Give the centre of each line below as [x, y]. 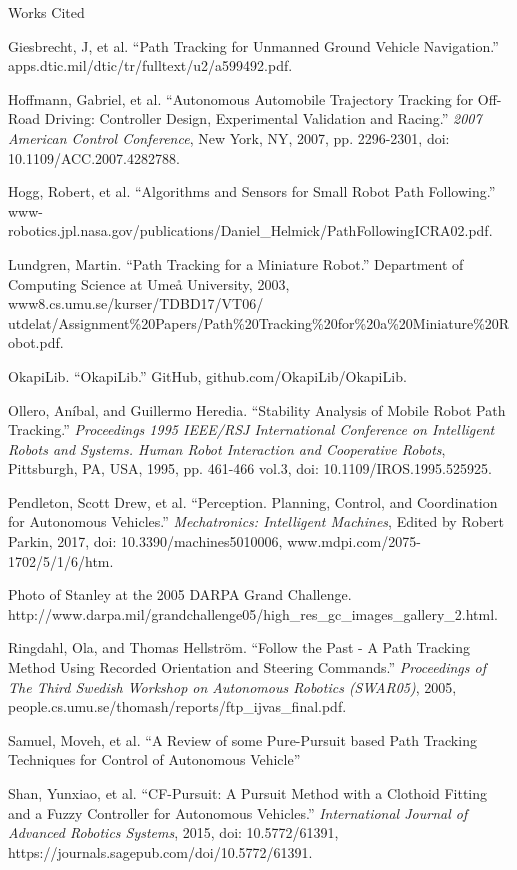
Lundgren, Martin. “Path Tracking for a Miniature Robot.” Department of [236, 263]
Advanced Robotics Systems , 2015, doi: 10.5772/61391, [173, 832]
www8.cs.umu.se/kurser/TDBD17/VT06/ [136, 303]
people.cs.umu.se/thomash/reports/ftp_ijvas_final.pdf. [177, 706]
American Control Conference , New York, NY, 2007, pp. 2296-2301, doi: [229, 137]
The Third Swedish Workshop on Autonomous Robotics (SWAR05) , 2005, [232, 686]
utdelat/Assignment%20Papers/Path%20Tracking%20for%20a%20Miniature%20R [259, 322]
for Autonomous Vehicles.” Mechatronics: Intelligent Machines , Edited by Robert [256, 521]
